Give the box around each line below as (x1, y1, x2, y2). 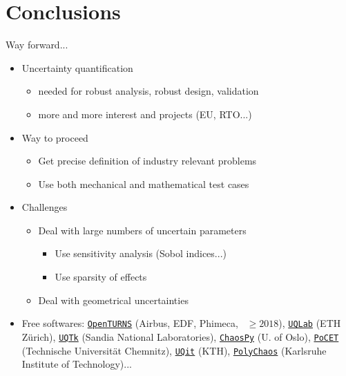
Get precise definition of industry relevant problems (38, 153, 257, 168)
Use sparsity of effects (55, 270, 147, 284)
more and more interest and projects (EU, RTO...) (38, 106, 252, 121)
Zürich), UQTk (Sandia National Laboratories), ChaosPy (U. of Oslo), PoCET (21, 329, 339, 344)
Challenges (21, 200, 68, 214)
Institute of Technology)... (21, 357, 132, 371)
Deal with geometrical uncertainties (38, 292, 189, 307)
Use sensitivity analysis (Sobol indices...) (55, 246, 227, 261)
